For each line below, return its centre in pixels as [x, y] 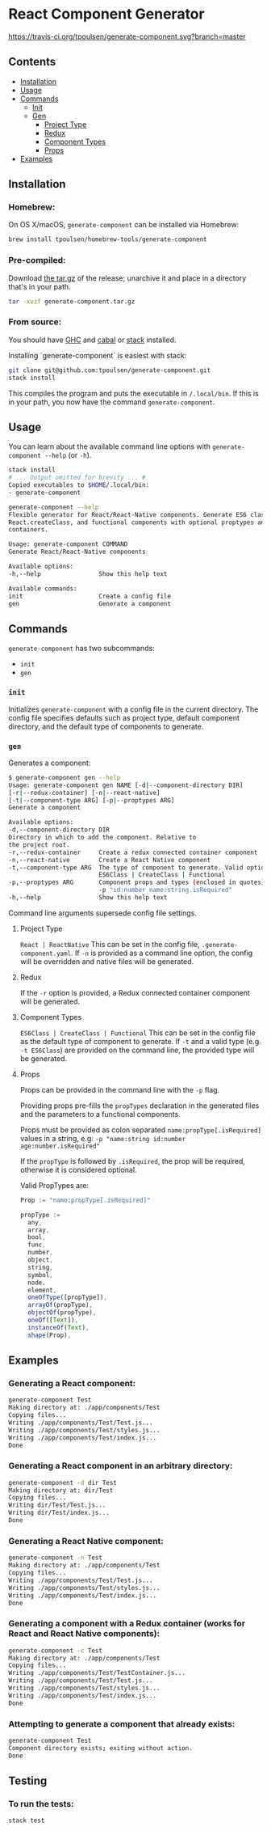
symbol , [41, 1275]
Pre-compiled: [37, 260]
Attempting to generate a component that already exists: [122, 1723]
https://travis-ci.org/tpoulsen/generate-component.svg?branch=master [127, 36]
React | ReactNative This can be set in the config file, [110, 944]
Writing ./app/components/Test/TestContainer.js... [97, 1673]
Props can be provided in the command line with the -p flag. [120, 1089]
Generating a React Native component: [86, 1541]
